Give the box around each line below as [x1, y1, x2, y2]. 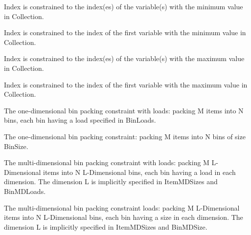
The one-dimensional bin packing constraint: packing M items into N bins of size [4, 131, 246, 141]
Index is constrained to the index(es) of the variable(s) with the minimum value [4, 1, 243, 11]
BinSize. [4, 141, 28, 151]
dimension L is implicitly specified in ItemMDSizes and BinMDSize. [4, 221, 207, 232]
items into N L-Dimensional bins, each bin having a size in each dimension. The [4, 212, 243, 222]
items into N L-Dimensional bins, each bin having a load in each [43, 167, 236, 177]
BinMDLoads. [4, 186, 46, 196]
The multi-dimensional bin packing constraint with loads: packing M [4, 157, 209, 168]
